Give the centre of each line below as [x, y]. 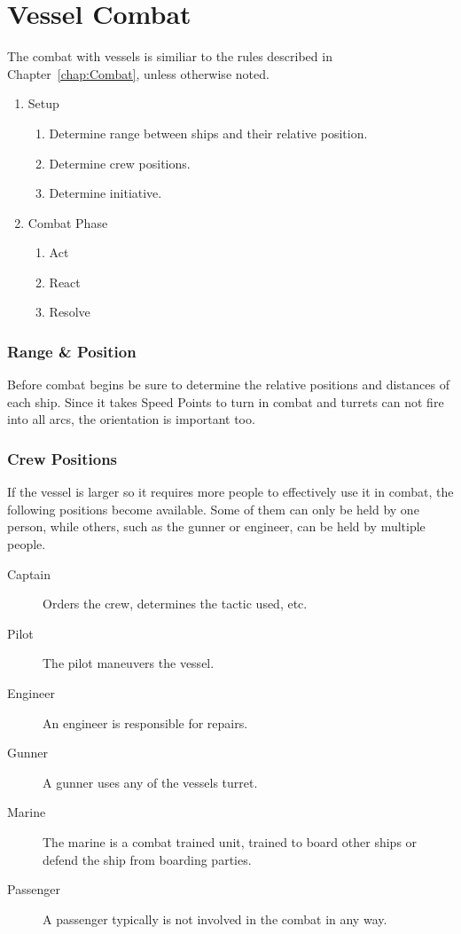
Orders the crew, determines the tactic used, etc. [175, 604]
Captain [29, 573]
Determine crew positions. [120, 163]
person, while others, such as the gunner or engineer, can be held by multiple [216, 526]
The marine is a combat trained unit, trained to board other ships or [230, 842]
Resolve [70, 312]
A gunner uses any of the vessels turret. [150, 782]
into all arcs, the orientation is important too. [131, 419]
